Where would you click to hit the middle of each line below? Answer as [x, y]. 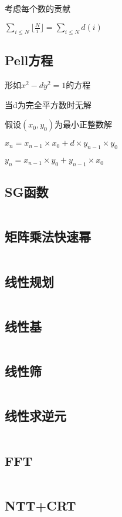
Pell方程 [29, 60]
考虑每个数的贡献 [38, 8]
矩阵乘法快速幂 [48, 236]
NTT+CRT [40, 505]
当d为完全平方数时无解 [48, 104]
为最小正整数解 [83, 124]
